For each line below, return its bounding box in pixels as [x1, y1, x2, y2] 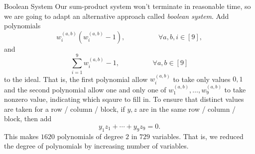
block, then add [4, 113, 52, 124]
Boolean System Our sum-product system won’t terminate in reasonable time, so [4, 1, 251, 11]
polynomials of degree [57, 131, 124, 141]
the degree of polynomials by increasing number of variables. [4, 141, 189, 151]
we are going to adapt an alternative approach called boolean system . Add [4, 10, 229, 21]
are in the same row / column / [139, 103, 236, 114]
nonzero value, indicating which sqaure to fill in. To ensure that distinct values [4, 94, 244, 104]
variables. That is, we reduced [152, 131, 244, 141]
